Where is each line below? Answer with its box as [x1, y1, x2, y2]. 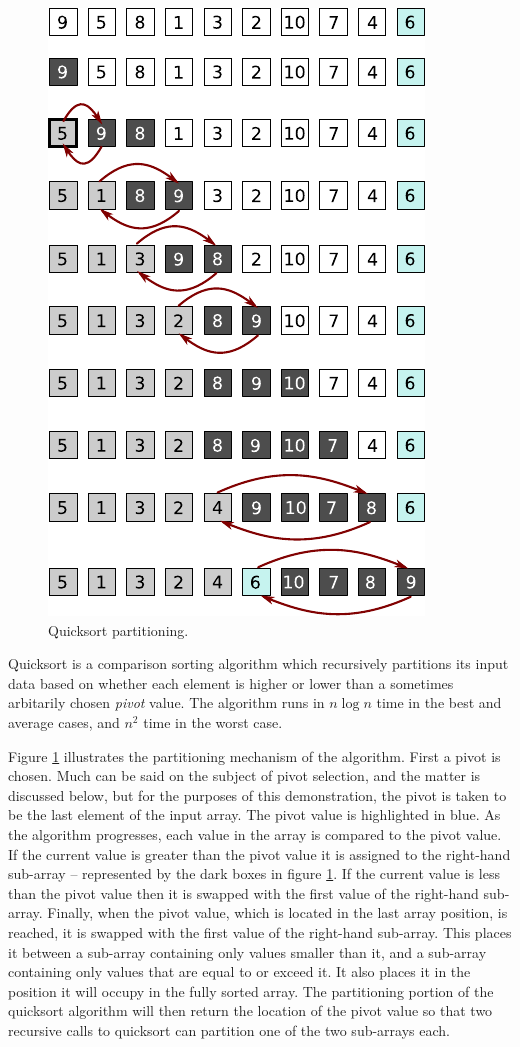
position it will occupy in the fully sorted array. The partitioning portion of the [8, 980, 494, 1001]
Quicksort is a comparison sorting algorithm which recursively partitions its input [8, 653, 509, 674]
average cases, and [8, 711, 120, 732]
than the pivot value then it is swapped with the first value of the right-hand [8, 882, 479, 903]
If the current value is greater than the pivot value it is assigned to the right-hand [8, 843, 511, 864]
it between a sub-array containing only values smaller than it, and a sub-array [8, 941, 487, 962]
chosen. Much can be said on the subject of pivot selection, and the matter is [8, 765, 481, 786]
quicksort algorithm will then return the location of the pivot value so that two [8, 1000, 493, 1021]
